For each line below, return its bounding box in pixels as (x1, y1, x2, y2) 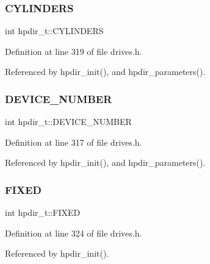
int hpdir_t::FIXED (5, 206, 81, 219)
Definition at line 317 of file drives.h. (5, 135, 142, 148)
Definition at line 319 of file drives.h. (5, 45, 142, 57)
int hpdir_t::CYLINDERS (5, 24, 104, 37)
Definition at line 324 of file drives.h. (5, 226, 142, 239)
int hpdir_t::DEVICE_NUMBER (5, 115, 132, 128)
